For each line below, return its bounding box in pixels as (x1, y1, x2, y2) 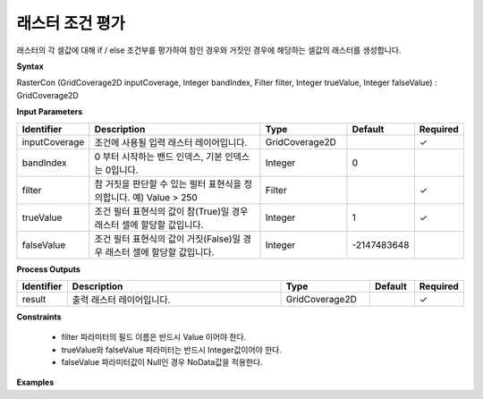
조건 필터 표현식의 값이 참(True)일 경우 (94, 205, 249, 217)
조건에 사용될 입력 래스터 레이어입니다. (94, 136, 248, 149)
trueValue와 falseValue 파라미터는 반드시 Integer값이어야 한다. (61, 344, 282, 355)
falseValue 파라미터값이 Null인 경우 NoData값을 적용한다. (61, 357, 263, 368)
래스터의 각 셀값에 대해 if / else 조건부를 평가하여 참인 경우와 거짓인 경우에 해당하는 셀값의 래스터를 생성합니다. (16, 45, 402, 55)
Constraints (16, 311, 62, 322)
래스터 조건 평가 (16, 13, 125, 33)
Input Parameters (16, 106, 83, 117)
